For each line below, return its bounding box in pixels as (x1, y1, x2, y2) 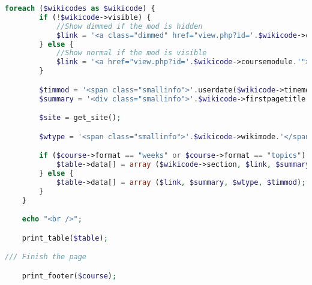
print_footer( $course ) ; (22, 271, 117, 280)
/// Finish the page (5, 253, 87, 262)
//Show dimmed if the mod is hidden (56, 22, 203, 31)
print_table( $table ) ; (22, 233, 108, 242)
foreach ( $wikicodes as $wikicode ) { (5, 4, 155, 13)
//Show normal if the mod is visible (56, 49, 207, 58)
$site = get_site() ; (39, 113, 121, 122)
